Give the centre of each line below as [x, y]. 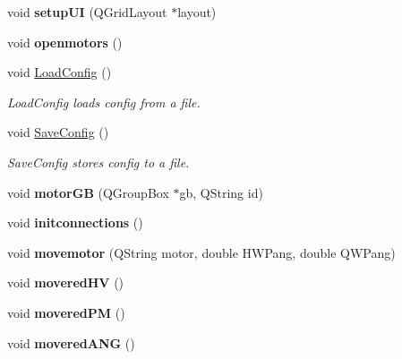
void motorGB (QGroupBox [88, 192]
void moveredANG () [71, 342]
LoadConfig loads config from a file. [104, 102]
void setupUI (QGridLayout [87, 12]
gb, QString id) [221, 192]
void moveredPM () [66, 312]
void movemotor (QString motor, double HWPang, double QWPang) [201, 252]
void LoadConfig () [60, 72]
